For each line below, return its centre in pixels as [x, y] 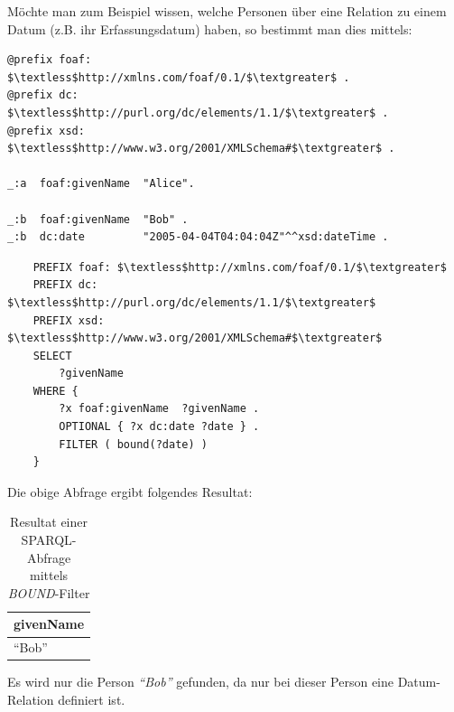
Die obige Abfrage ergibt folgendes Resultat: [130, 491]
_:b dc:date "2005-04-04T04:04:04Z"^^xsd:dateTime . [198, 237]
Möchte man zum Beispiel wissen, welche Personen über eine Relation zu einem [227, 11]
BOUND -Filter [49, 592]
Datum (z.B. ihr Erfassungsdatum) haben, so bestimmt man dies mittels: [210, 28]
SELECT [52, 356]
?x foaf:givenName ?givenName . [159, 409]
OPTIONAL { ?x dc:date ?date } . [159, 427]
